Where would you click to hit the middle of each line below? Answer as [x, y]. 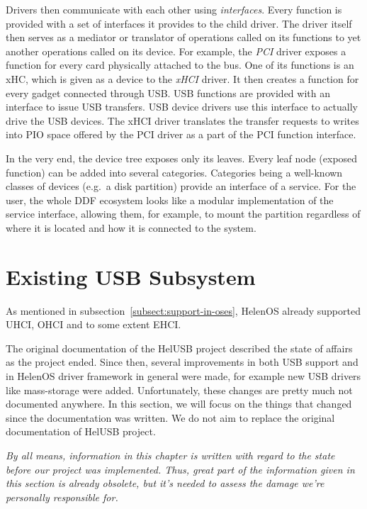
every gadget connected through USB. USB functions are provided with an [168, 93]
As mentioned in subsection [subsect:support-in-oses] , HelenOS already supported [183, 310]
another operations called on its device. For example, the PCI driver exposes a [176, 51]
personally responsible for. [62, 497]
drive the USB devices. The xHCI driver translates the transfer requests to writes [182, 120]
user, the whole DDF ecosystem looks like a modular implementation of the [170, 200]
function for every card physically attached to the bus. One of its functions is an [180, 65]
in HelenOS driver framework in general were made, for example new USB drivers [183, 376]
